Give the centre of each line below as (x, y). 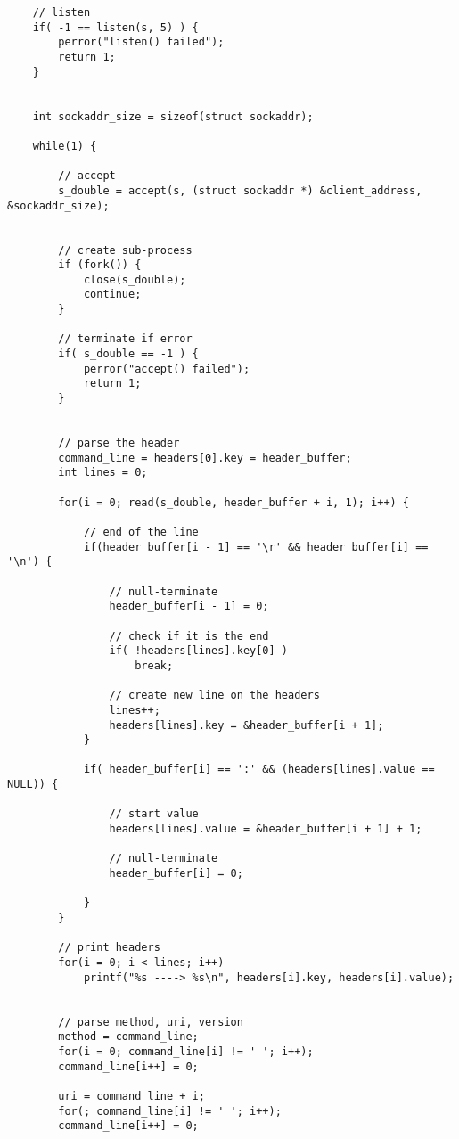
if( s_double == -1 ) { (128, 354)
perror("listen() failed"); (141, 42)
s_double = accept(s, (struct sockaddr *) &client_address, (240, 190)
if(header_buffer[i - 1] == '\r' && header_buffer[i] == (256, 547)
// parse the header (119, 443)
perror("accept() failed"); (167, 369)
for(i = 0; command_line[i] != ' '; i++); (186, 1051)
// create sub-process (125, 250)
